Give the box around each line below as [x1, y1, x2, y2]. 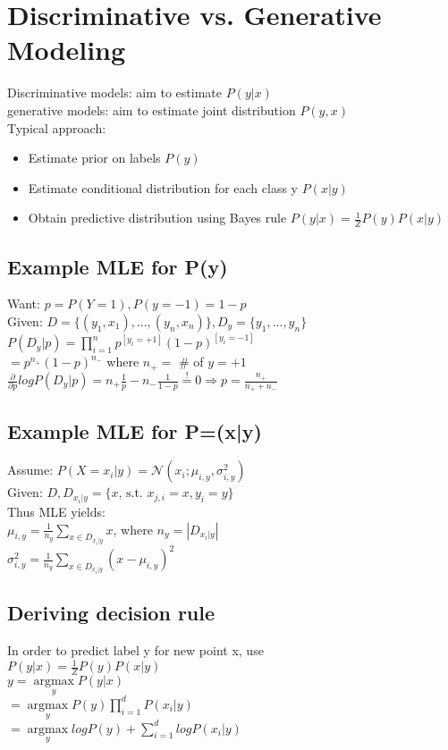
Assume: [7, 460, 54, 479]
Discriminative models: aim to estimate [7, 83, 222, 102]
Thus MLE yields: [7, 501, 106, 520]
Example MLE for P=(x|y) [7, 417, 262, 444]
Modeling [7, 31, 126, 68]
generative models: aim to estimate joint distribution [7, 100, 296, 119]
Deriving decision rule [7, 599, 216, 627]
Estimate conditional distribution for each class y [28, 178, 299, 197]
